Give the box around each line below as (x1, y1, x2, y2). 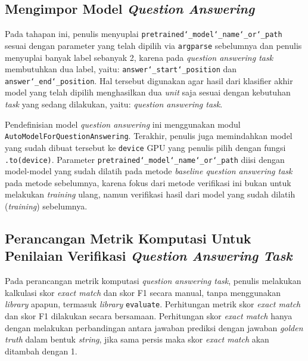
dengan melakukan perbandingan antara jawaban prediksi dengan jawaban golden (5, 321, 303, 334)
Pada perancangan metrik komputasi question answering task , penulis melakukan (5, 274, 301, 287)
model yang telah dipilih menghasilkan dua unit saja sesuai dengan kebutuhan (5, 86, 291, 98)
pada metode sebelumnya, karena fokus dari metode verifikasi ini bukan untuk (5, 176, 291, 189)
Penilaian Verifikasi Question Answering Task (5, 246, 293, 265)
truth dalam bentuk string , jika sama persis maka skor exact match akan (5, 333, 269, 345)
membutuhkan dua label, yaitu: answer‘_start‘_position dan (5, 63, 237, 75)
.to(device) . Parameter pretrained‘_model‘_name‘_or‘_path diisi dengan (5, 153, 285, 165)
